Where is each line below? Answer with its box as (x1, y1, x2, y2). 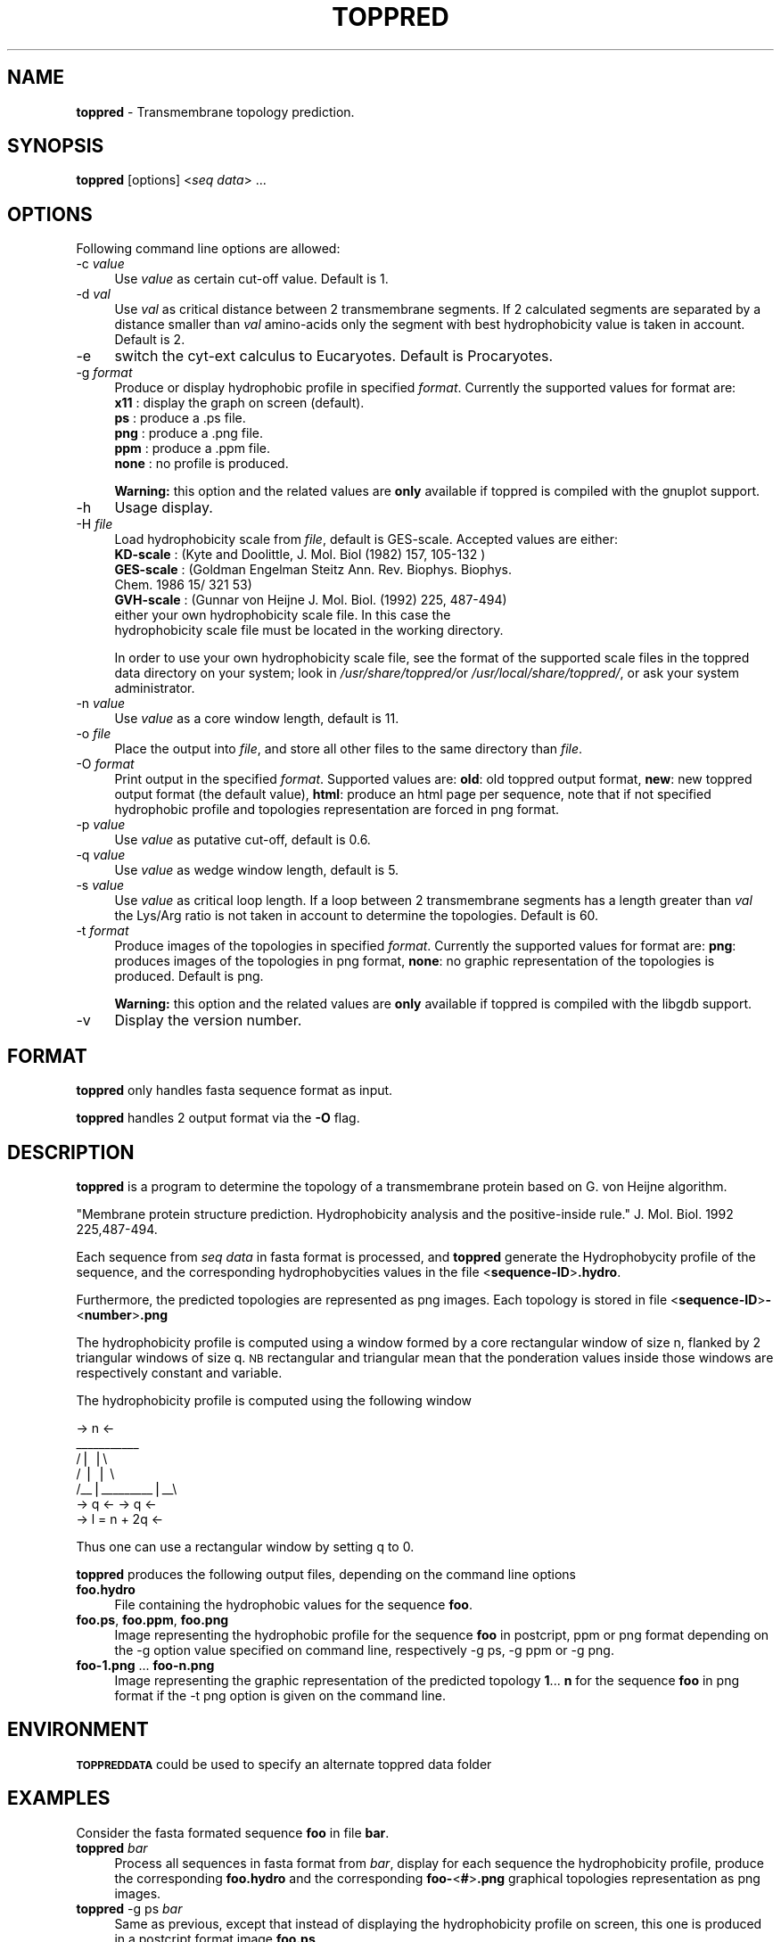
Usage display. (114, 498, 213, 517)
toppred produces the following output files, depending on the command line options (76, 1566, 576, 1582)
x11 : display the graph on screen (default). (114, 395, 365, 411)
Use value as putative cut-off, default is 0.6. (114, 832, 371, 848)
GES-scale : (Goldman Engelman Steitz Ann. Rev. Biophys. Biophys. (114, 562, 512, 578)
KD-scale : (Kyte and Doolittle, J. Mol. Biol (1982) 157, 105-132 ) (114, 547, 486, 563)
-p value (76, 817, 126, 833)
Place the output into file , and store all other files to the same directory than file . (114, 741, 583, 757)
